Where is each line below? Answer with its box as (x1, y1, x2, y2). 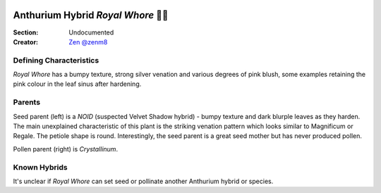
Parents (13, 97, 41, 107)
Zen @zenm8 (68, 37, 108, 46)
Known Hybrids (13, 162, 68, 172)
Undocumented (68, 28, 114, 37)
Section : (13, 28, 39, 37)
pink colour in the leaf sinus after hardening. (13, 80, 142, 88)
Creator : (13, 37, 39, 46)
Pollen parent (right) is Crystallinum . (13, 144, 119, 153)
